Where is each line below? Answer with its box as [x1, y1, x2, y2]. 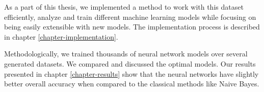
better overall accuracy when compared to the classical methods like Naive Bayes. [4, 78, 259, 89]
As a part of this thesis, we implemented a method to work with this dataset [4, 2, 244, 12]
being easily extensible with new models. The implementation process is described [4, 21, 260, 32]
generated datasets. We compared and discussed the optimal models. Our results [4, 58, 256, 69]
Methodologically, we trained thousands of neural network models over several [4, 48, 248, 59]
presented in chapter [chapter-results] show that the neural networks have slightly [4, 68, 259, 79]
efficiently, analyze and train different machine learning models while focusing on [4, 11, 256, 22]
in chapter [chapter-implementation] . [4, 31, 118, 42]
